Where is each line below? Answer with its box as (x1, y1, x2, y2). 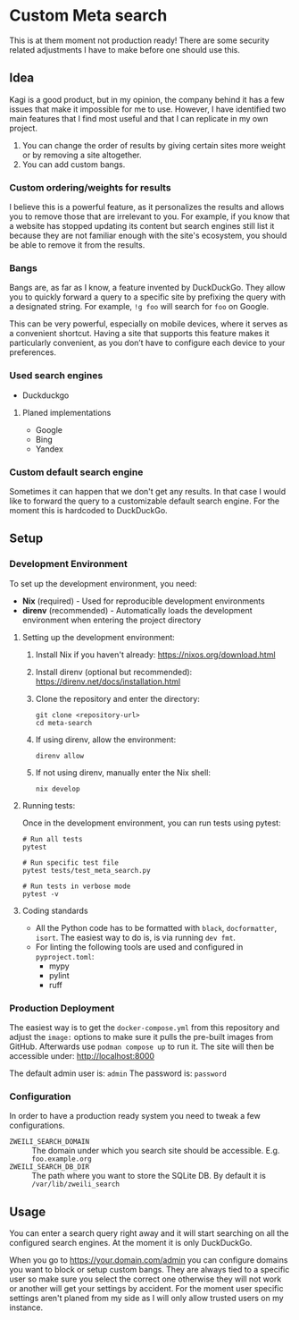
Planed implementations (21, 407, 112, 418)
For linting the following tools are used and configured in (35, 941, 244, 952)
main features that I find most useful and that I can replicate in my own (9, 113, 269, 123)
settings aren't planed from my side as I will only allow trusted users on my (9, 1293, 284, 1304)
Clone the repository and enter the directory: (35, 693, 201, 704)
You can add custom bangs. (21, 158, 126, 170)
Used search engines (9, 369, 104, 382)
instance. (9, 1302, 44, 1313)
